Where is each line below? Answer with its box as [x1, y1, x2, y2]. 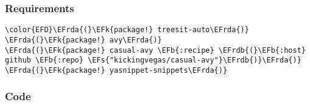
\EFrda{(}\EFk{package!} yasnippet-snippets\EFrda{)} [5, 66, 228, 75]
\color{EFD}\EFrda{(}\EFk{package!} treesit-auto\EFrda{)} [5, 25, 249, 35]
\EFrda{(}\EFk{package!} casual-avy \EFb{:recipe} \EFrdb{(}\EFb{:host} [5, 46, 306, 55]
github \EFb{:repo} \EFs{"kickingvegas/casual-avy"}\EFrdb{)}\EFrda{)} [5, 56, 301, 65]
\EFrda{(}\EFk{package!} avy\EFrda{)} [5, 35, 162, 44]
